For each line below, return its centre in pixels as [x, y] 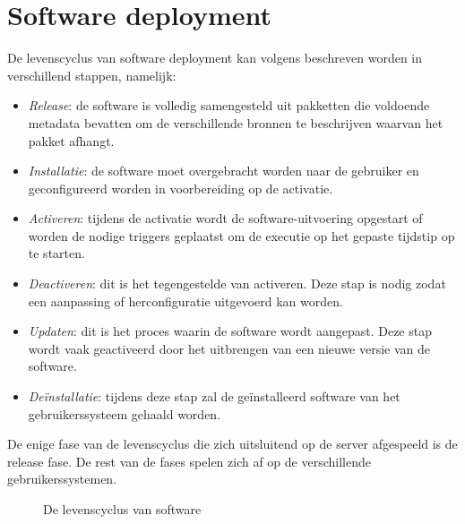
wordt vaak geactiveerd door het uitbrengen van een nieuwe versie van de [229, 348]
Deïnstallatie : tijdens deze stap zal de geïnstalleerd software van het [214, 396]
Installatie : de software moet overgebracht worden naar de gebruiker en [224, 171]
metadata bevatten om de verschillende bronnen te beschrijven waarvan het [236, 122]
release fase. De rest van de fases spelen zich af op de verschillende [189, 461]
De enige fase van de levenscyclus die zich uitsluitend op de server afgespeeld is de [232, 444]
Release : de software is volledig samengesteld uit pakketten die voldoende [229, 105]
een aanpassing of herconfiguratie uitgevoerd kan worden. [185, 301]
